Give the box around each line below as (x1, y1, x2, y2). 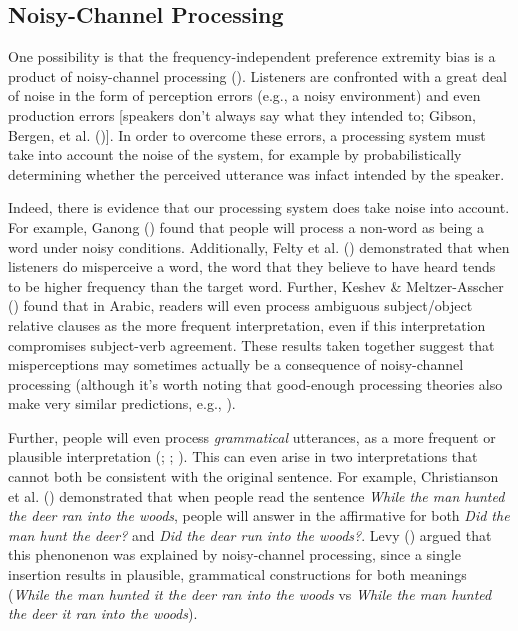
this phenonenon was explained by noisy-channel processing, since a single (8, 544, 461, 565)
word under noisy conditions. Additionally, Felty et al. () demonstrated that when (8, 236, 510, 257)
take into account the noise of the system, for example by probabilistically (8, 144, 462, 165)
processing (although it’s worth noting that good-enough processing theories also (8, 373, 503, 394)
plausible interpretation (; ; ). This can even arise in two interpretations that (8, 446, 478, 467)
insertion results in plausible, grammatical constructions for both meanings (8, 564, 467, 585)
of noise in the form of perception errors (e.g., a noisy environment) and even (8, 85, 481, 106)
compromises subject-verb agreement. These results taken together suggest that (8, 334, 495, 355)
